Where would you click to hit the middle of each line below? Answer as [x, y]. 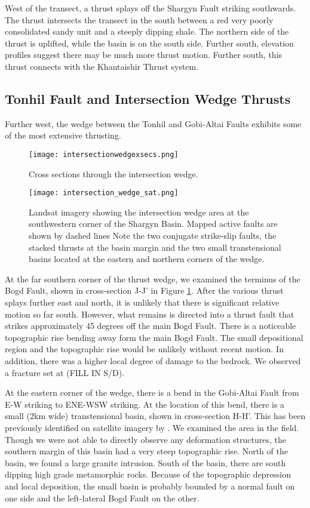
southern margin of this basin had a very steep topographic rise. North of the [146, 451]
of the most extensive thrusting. [63, 135]
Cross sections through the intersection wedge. [113, 173]
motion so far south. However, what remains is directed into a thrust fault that [150, 314]
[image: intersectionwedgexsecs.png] [104, 154]
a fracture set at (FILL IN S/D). [65, 372]
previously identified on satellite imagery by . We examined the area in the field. [152, 427]
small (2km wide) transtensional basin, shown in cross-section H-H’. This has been [155, 416]
